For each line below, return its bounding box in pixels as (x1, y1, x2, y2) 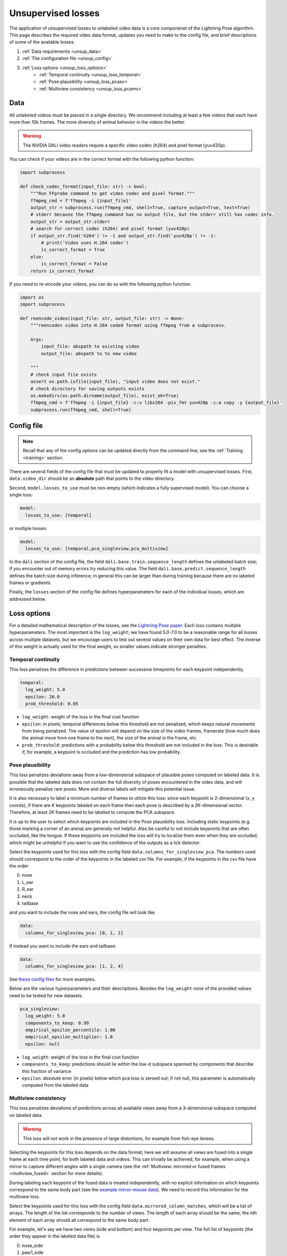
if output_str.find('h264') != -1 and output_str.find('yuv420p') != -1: (30, 233, 216, 239)
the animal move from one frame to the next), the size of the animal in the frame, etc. (22, 735, 198, 741)
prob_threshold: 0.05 (25, 701, 79, 707)
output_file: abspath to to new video (41, 351, 137, 356)
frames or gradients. (9, 580, 52, 586)
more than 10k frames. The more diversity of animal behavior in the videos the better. (9, 119, 186, 125)
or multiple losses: (9, 525, 47, 531)
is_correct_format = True (41, 247, 105, 253)
